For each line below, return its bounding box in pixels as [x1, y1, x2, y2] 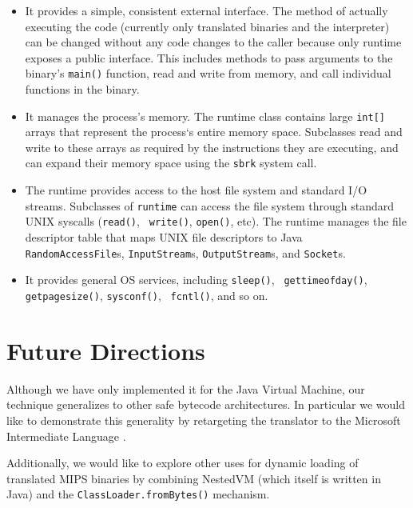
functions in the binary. [25, 81, 140, 98]
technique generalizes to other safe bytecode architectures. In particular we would [6, 396, 405, 413]
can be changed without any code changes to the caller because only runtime [25, 34, 402, 50]
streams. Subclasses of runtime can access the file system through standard [25, 197, 395, 214]
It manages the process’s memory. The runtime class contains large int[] [25, 107, 385, 124]
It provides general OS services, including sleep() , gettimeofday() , [25, 271, 367, 288]
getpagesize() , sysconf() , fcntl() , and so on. [25, 287, 268, 303]
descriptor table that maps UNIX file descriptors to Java [25, 229, 303, 246]
